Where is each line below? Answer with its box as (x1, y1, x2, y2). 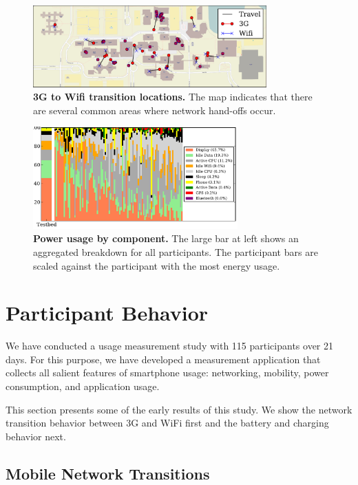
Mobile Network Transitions (6, 462, 210, 484)
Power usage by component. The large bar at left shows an (33, 231, 299, 246)
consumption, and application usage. (6, 379, 160, 394)
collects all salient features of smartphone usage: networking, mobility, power (6, 365, 329, 380)
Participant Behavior (6, 299, 209, 327)
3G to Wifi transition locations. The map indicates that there (33, 89, 313, 104)
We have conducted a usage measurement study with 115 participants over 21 (6, 338, 333, 353)
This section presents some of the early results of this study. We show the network (6, 402, 352, 416)
